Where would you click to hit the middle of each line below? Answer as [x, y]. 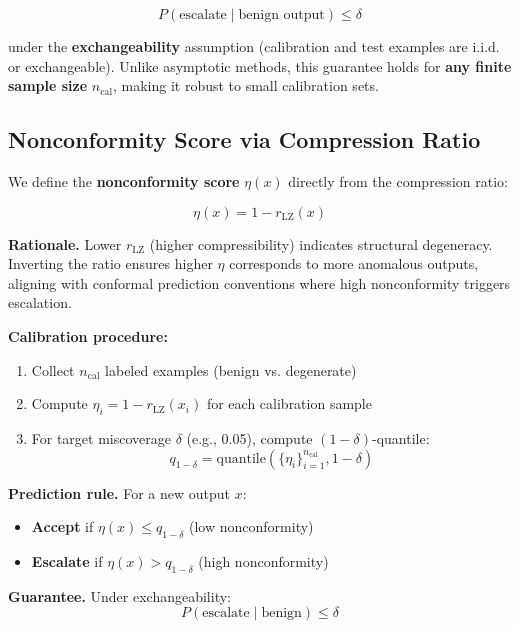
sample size [48, 85]
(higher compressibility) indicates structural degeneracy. [321, 243]
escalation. [40, 302]
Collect [53, 369]
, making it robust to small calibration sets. [245, 85]
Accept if [62, 526]
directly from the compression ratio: [398, 180]
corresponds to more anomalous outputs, [354, 263]
